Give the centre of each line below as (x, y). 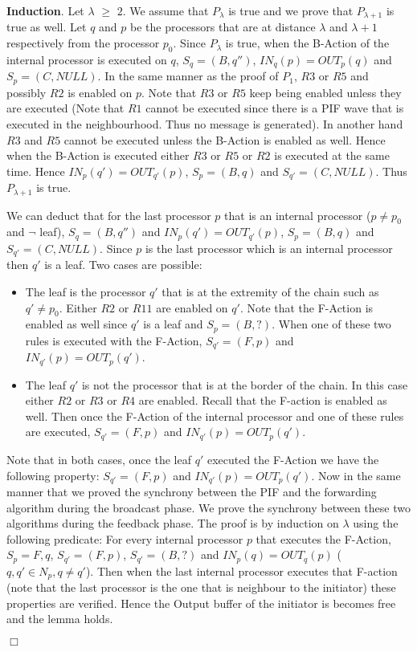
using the (376, 523)
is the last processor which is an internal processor (269, 248)
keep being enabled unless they (325, 92)
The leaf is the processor (86, 291)
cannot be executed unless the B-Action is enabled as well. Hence (225, 139)
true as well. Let (47, 27)
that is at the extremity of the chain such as (270, 291)
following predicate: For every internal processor (125, 538)
